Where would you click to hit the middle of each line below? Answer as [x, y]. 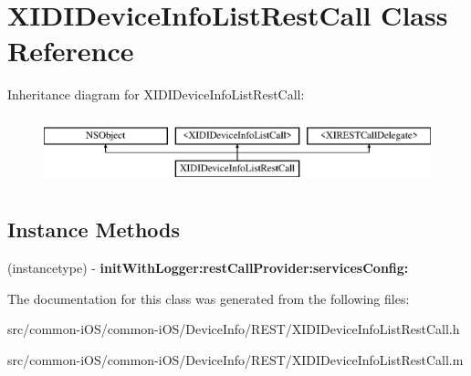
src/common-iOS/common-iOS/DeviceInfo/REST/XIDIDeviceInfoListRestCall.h [234, 329]
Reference [71, 51]
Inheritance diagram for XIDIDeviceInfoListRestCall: [156, 94]
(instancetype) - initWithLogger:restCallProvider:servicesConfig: [208, 268]
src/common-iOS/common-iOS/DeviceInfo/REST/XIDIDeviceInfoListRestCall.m [235, 360]
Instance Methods [94, 230]
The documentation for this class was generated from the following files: [209, 298]
